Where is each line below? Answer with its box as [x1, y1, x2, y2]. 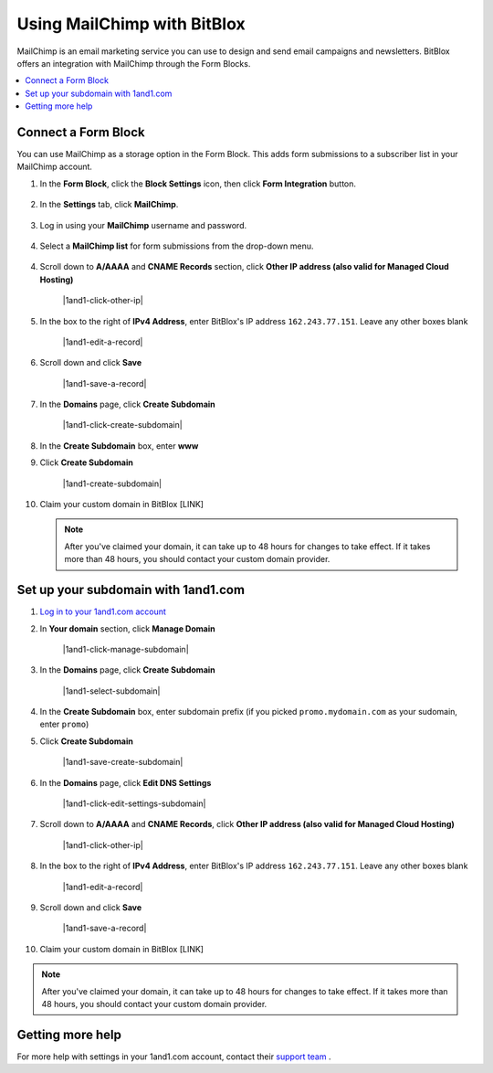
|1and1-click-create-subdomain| [62, 420, 183, 430]
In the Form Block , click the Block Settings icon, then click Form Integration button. [39, 178, 356, 189]
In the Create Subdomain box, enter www [39, 440, 199, 452]
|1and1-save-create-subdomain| [62, 757, 184, 768]
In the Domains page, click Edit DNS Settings [39, 777, 212, 788]
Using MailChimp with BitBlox [16, 14, 246, 34]
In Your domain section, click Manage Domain [39, 622, 215, 634]
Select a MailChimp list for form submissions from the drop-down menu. [39, 240, 314, 251]
